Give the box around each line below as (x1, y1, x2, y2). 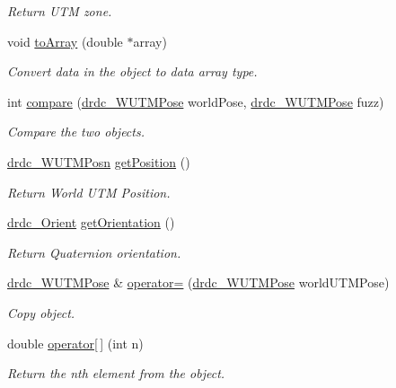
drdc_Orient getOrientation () (7, 213, 175, 232)
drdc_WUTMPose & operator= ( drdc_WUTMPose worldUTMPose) (7, 273, 390, 292)
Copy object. (7, 303, 75, 322)
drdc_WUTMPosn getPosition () (7, 152, 190, 171)
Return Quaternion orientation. (7, 242, 181, 261)
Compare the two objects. (7, 122, 145, 141)
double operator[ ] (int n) (7, 333, 144, 352)
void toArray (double (7, 31, 123, 50)
